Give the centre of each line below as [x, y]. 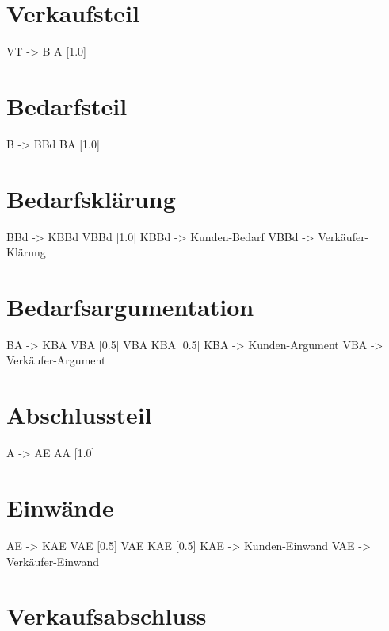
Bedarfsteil [67, 105]
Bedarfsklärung [91, 198]
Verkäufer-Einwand [53, 561]
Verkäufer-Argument [56, 360]
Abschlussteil [79, 415]
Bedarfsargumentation [130, 306]
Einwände [60, 507]
